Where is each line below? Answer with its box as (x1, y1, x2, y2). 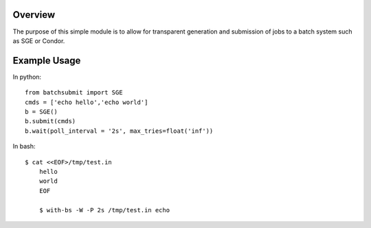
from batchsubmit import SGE (25, 89, 123, 97)
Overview (12, 9, 56, 21)
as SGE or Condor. (12, 36, 65, 45)
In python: (12, 73, 41, 81)
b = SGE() (25, 107, 58, 116)
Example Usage (12, 55, 81, 66)
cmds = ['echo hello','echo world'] (25, 98, 148, 106)
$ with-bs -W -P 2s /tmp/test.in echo (38, 206, 170, 214)
